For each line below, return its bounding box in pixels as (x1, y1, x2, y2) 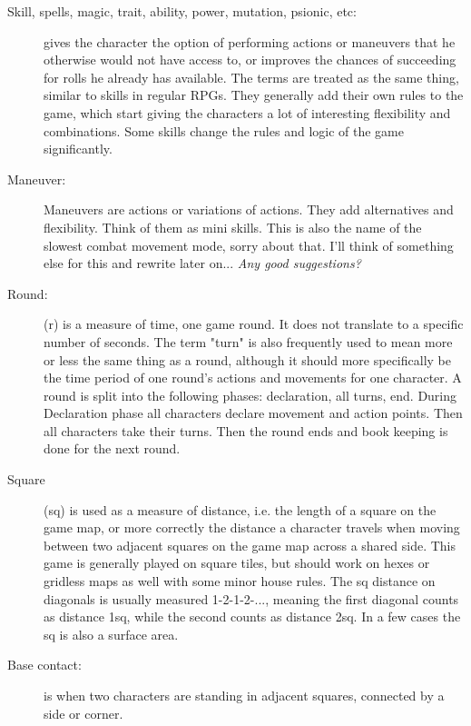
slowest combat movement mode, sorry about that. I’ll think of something (44, 235, 454, 254)
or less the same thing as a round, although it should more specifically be (44, 350, 451, 369)
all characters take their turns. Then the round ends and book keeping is (44, 421, 448, 440)
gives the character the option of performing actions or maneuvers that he (44, 32, 456, 51)
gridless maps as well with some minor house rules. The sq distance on (44, 572, 436, 591)
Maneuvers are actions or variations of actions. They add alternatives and (44, 200, 454, 219)
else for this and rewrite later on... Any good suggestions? (44, 254, 361, 273)
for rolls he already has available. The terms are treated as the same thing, (44, 67, 459, 86)
